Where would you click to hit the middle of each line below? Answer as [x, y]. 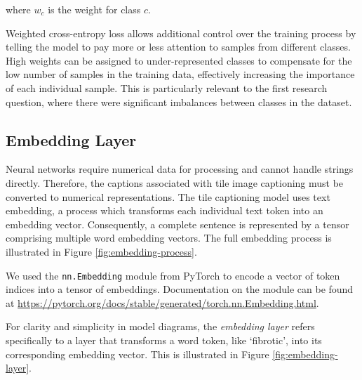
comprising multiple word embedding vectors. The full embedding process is [169, 238]
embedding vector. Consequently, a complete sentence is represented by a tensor [177, 224]
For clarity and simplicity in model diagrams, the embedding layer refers [160, 326]
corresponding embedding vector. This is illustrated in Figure [138, 354]
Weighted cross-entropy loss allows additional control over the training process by [181, 33]
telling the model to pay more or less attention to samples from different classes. [178, 47]
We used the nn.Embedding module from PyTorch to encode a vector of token [173, 275]
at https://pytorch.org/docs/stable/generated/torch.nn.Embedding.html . [162, 302]
